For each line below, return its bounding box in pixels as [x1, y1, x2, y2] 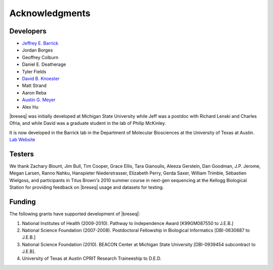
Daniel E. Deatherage [22, 61, 66, 68]
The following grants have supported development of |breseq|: [9, 211, 140, 217]
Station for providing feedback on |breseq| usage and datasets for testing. [9, 185, 164, 191]
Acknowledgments [9, 8, 91, 19]
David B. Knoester [22, 76, 60, 82]
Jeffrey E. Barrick [22, 40, 59, 47]
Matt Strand [22, 82, 47, 88]
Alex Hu [22, 104, 39, 110]
